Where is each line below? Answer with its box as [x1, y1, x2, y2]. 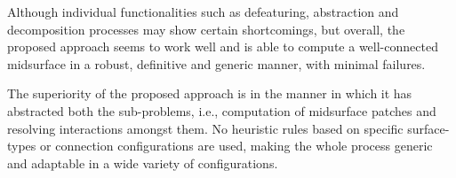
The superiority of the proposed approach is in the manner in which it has [7, 84, 412, 103]
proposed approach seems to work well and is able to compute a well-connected [7, 37, 438, 56]
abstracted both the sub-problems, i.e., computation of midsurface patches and [7, 101, 436, 120]
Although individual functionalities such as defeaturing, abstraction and [7, 3, 399, 20]
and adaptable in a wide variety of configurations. [7, 153, 278, 172]
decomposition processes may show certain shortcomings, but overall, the [7, 19, 405, 38]
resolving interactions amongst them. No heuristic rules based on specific [7, 119, 404, 137]
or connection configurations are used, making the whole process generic [40, 136, 433, 155]
